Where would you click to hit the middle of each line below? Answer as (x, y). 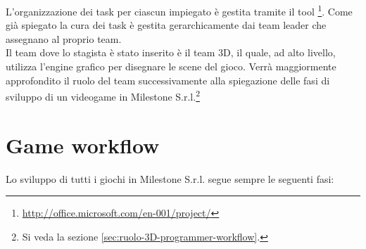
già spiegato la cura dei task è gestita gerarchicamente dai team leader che (166, 25)
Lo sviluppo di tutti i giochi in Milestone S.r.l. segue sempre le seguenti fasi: (170, 178)
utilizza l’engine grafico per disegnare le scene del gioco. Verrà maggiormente (171, 66)
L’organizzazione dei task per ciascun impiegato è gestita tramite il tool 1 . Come (179, 10)
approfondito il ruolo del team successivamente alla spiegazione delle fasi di (168, 80)
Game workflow (83, 145)
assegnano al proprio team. (64, 38)
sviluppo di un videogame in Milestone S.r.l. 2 (103, 95)
